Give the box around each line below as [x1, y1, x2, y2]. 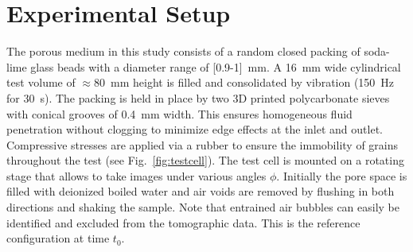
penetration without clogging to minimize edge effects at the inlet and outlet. [6, 121, 383, 138]
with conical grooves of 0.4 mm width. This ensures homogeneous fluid [6, 105, 353, 122]
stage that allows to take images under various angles [6, 167, 267, 184]
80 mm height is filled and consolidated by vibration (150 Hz [94, 74, 395, 91]
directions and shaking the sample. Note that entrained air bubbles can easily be [6, 199, 400, 215]
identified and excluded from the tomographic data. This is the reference [6, 214, 360, 231]
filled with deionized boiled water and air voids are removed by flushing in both [6, 183, 395, 200]
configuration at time [6, 230, 110, 246]
